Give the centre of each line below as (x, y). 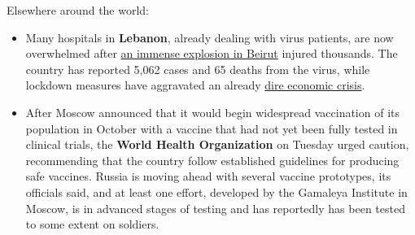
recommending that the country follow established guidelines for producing (212, 160)
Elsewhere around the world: (78, 10)
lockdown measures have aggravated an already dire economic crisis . (195, 85)
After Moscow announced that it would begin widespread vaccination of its (213, 112)
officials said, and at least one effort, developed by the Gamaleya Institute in (216, 191)
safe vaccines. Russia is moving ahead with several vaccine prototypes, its (208, 176)
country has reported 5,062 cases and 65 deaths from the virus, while (198, 69)
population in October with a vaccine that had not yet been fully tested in (212, 128)
